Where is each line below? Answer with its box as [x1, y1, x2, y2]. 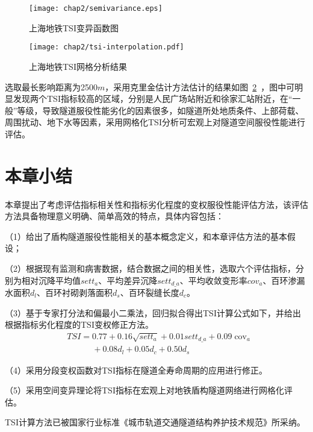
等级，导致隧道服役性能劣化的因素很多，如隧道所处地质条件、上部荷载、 [17, 104, 304, 116]
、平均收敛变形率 [179, 274, 247, 286]
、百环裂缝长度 [120, 286, 179, 299]
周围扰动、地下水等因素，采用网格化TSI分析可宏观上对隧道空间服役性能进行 [5, 116, 305, 128]
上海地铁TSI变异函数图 [29, 21, 119, 34]
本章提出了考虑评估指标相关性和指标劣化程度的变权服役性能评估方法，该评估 [5, 198, 308, 210]
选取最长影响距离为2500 [5, 80, 98, 93]
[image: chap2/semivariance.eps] [29, 4, 163, 13]
